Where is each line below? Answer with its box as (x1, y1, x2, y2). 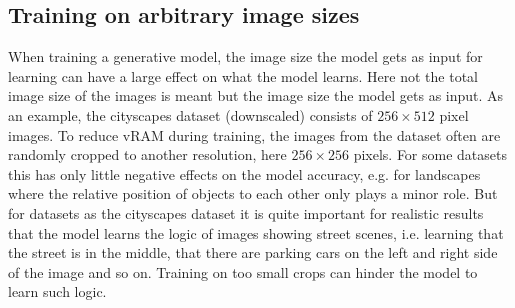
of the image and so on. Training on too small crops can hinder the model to (8, 261, 478, 282)
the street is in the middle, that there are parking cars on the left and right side (8, 242, 498, 263)
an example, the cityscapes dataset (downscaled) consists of (8, 104, 373, 125)
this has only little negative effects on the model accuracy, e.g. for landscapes (8, 163, 481, 184)
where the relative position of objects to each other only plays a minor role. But (8, 183, 498, 204)
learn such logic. (8, 281, 107, 302)
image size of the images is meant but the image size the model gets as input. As (8, 85, 504, 106)
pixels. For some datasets (353, 144, 508, 165)
